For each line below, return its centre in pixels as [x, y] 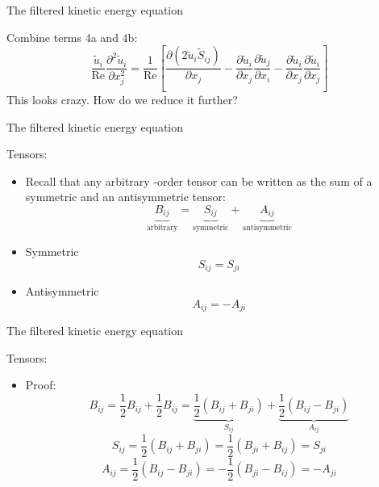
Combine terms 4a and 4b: [72, 37]
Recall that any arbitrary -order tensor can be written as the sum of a [199, 181]
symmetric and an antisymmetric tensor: [125, 197]
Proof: [41, 385]
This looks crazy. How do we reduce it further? [122, 100]
